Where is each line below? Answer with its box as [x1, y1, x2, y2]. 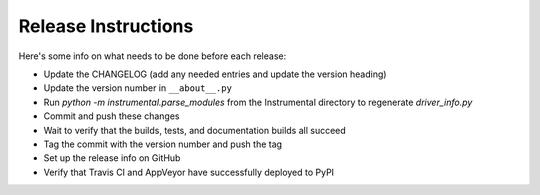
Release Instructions [18, 15, 194, 37]
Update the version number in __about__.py [43, 82, 232, 94]
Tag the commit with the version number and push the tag [43, 138, 283, 150]
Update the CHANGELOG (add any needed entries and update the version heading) [43, 68, 387, 80]
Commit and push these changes [43, 110, 180, 122]
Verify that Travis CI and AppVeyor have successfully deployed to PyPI [43, 166, 335, 178]
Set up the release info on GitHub [43, 152, 181, 164]
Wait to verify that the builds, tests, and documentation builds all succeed [43, 124, 347, 136]
